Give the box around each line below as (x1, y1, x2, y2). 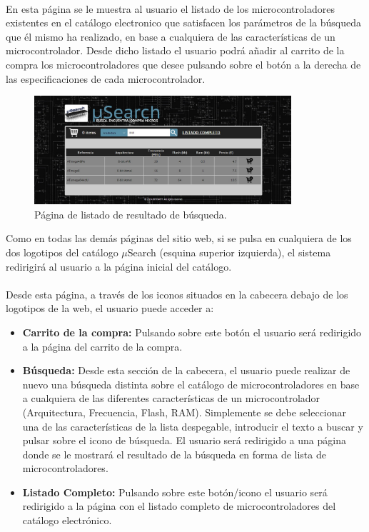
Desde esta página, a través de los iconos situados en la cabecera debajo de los (6, 286, 348, 301)
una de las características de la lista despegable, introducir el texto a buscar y (22, 418, 363, 433)
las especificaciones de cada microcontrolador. (6, 71, 206, 86)
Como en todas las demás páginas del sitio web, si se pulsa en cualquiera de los (6, 231, 352, 246)
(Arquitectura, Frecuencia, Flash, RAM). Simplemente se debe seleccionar (22, 404, 347, 419)
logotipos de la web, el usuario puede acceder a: (6, 301, 214, 316)
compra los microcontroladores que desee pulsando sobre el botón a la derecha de (6, 56, 361, 71)
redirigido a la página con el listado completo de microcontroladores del (22, 498, 336, 513)
